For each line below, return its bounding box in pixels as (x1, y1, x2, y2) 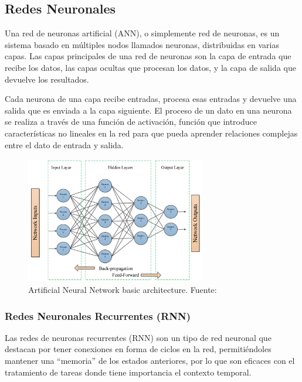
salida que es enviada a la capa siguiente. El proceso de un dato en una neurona (5, 104, 292, 116)
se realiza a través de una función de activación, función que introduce (5, 115, 257, 128)
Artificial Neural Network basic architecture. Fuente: (28, 283, 217, 295)
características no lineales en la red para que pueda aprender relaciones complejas (5, 127, 298, 139)
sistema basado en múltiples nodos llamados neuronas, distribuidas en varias (5, 38, 279, 50)
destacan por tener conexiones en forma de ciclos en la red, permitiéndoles (5, 343, 272, 355)
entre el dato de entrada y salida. (5, 138, 124, 151)
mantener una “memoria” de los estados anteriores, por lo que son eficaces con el (5, 354, 295, 366)
